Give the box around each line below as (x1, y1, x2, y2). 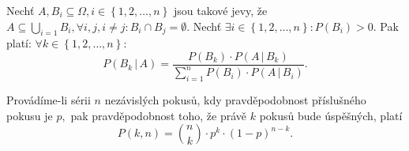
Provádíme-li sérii (6, 92, 91, 108)
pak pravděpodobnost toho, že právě (70, 107, 247, 123)
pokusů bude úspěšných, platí (259, 107, 403, 123)
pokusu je (6, 107, 53, 123)
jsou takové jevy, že (173, 2, 268, 18)
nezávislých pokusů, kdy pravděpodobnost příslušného (104, 92, 366, 108)
